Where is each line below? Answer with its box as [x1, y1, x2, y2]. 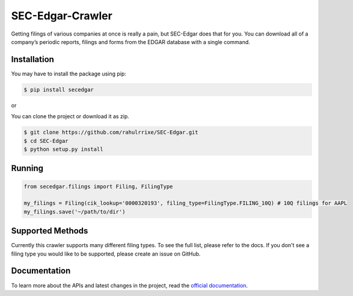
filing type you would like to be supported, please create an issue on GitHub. [11, 250, 201, 257]
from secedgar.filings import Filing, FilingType [23, 183, 173, 190]
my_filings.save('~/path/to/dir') [23, 208, 126, 215]
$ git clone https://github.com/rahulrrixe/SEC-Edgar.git [23, 129, 198, 136]
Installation [11, 54, 54, 65]
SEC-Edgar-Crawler [11, 9, 112, 22]
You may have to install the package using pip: [11, 70, 126, 77]
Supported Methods [11, 226, 88, 236]
